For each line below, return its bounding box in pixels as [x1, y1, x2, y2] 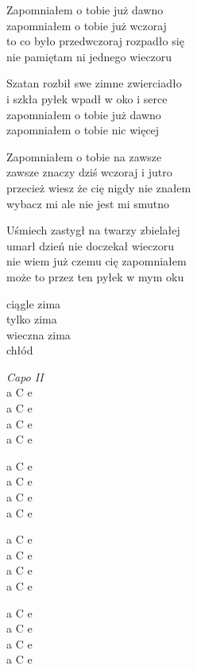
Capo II [6, 368, 44, 385]
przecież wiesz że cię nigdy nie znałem [6, 179, 191, 196]
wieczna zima [6, 326, 71, 343]
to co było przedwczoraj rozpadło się [6, 33, 184, 49]
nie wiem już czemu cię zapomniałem [6, 253, 187, 269]
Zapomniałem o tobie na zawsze [6, 148, 162, 165]
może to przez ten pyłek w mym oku [6, 268, 184, 285]
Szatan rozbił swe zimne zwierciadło [6, 75, 182, 91]
